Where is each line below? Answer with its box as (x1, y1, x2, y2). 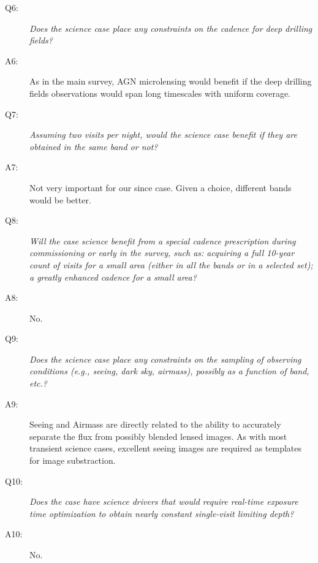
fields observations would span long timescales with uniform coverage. (29, 86, 291, 99)
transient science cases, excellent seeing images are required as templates (29, 442, 301, 455)
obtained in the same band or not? (29, 140, 158, 153)
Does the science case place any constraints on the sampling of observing (29, 352, 301, 365)
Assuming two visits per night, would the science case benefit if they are (29, 128, 297, 141)
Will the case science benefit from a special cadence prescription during (29, 234, 296, 247)
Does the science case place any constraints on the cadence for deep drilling (29, 21, 312, 34)
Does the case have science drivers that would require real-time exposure (29, 495, 298, 508)
